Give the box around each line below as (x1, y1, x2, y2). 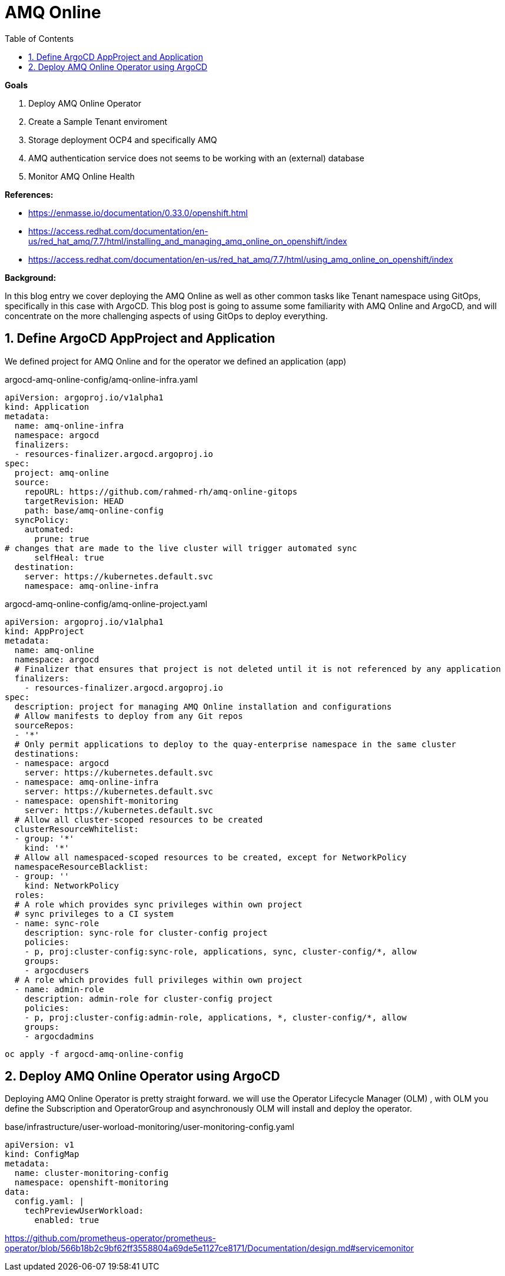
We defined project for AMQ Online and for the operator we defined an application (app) (5, 356, 347, 366)
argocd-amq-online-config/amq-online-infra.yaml (5, 374, 198, 385)
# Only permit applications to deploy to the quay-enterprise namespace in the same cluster (14, 739, 457, 749)
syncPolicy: (14, 515, 69, 525)
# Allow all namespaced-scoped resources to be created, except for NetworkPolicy (14, 852, 407, 862)
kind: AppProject (5, 626, 84, 636)
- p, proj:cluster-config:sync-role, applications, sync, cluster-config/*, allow (24, 946, 417, 956)
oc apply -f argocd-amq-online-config (5, 1049, 184, 1059)
